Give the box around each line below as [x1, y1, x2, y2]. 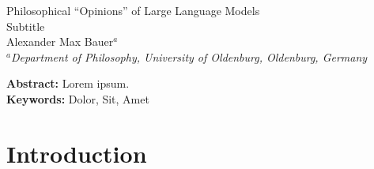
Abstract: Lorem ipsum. [6, 75, 130, 92]
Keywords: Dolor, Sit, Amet [6, 90, 149, 107]
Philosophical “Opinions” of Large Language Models [6, 2, 260, 18]
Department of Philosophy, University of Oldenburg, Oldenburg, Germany [10, 48, 368, 65]
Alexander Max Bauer [6, 33, 114, 50]
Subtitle [6, 17, 45, 34]
